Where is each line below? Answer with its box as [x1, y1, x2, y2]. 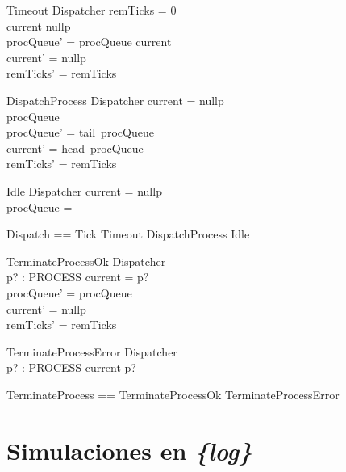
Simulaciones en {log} [6, 433, 252, 467]
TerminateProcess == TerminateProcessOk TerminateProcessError [6, 386, 340, 402]
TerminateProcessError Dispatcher [6, 343, 177, 360]
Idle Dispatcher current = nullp [6, 182, 162, 199]
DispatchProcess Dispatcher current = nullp [6, 91, 224, 108]
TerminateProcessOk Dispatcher [6, 252, 166, 269]
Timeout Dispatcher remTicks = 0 [6, 2, 177, 18]
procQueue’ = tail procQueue [6, 124, 154, 141]
